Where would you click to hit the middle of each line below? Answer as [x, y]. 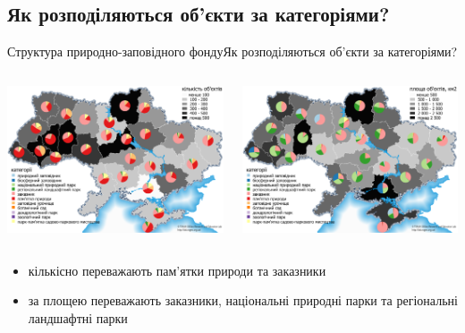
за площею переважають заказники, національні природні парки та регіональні [243, 300]
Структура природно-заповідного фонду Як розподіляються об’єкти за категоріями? [232, 51]
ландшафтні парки [78, 317]
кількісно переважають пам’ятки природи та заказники [177, 270]
